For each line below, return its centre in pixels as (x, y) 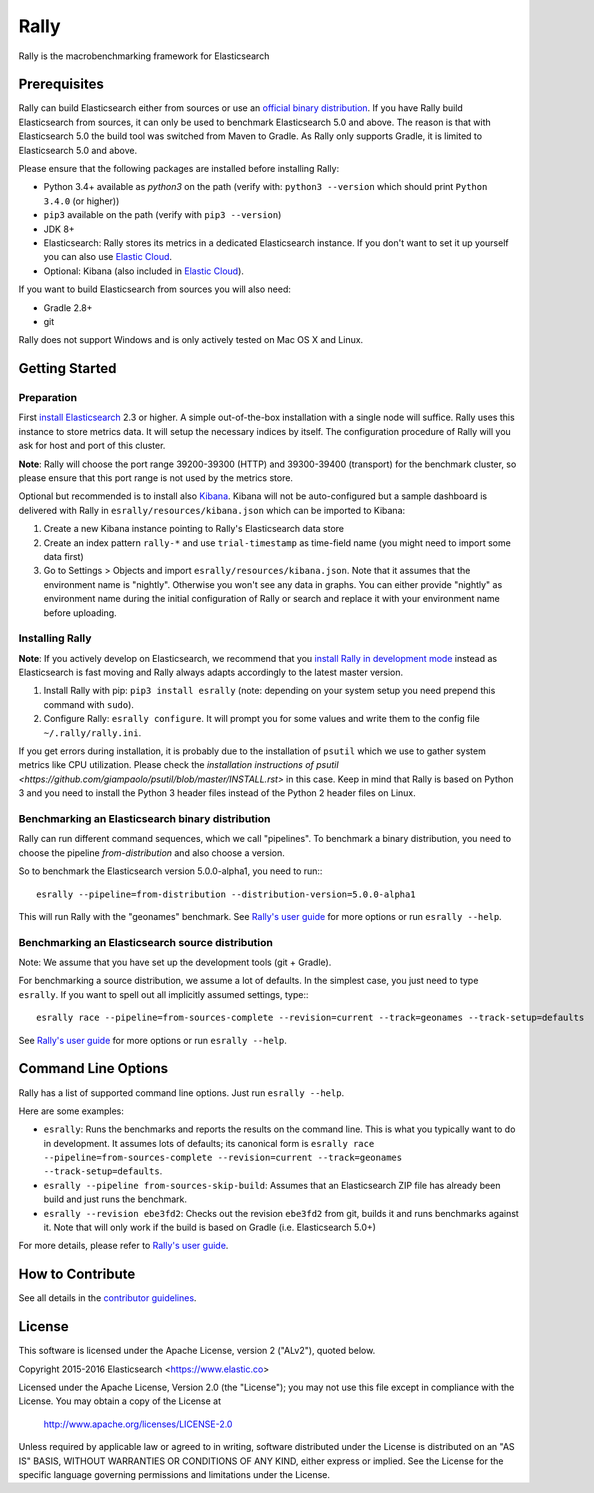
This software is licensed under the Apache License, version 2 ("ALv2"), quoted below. (197, 1351)
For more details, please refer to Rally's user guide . (123, 1246)
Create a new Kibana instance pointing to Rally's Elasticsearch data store (194, 529)
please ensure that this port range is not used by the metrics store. (156, 478)
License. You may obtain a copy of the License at (120, 1401)
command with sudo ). (89, 704)
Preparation (48, 398)
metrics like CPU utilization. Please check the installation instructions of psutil (178, 765)
